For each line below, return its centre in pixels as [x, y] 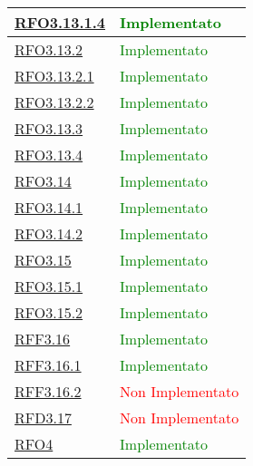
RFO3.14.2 [49, 233]
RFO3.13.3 [49, 128]
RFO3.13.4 [49, 155]
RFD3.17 [43, 417]
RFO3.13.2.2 [54, 102]
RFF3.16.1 [48, 365]
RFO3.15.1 [49, 286]
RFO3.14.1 [49, 207]
